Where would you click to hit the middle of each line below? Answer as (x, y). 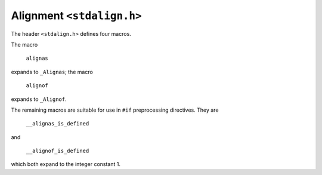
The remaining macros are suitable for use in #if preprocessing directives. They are (115, 110)
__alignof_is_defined (58, 151)
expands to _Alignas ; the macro (52, 72)
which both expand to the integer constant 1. (66, 164)
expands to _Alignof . (39, 99)
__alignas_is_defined (58, 124)
